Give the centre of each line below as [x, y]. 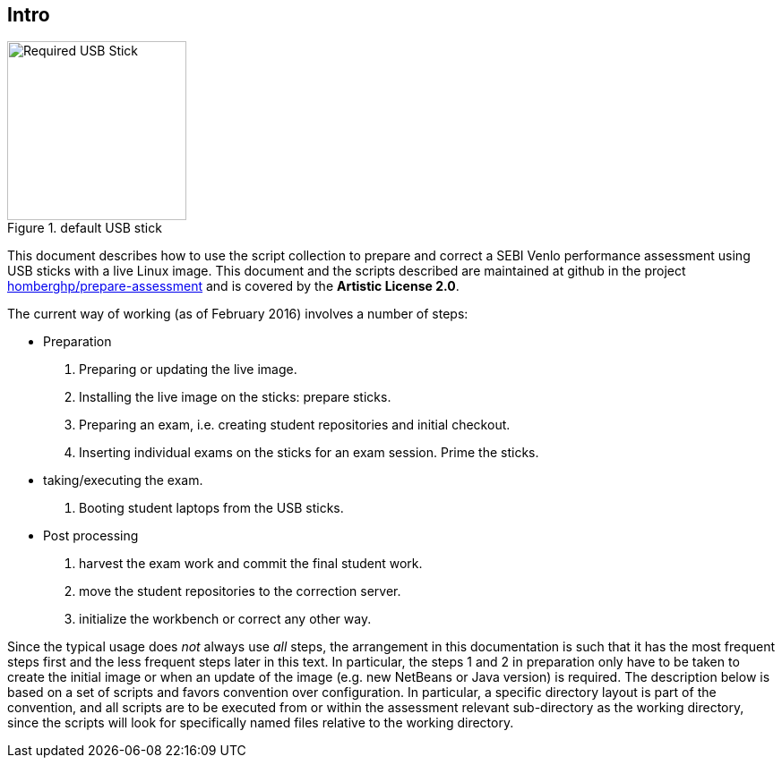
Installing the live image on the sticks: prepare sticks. [235, 397]
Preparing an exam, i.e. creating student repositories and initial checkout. [295, 425]
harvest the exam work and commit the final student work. [251, 564]
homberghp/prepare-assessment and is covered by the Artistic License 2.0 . [233, 286]
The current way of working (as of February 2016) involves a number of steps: [238, 314]
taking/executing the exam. [123, 480]
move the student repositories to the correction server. [240, 591]
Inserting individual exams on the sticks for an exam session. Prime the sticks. [309, 453]
